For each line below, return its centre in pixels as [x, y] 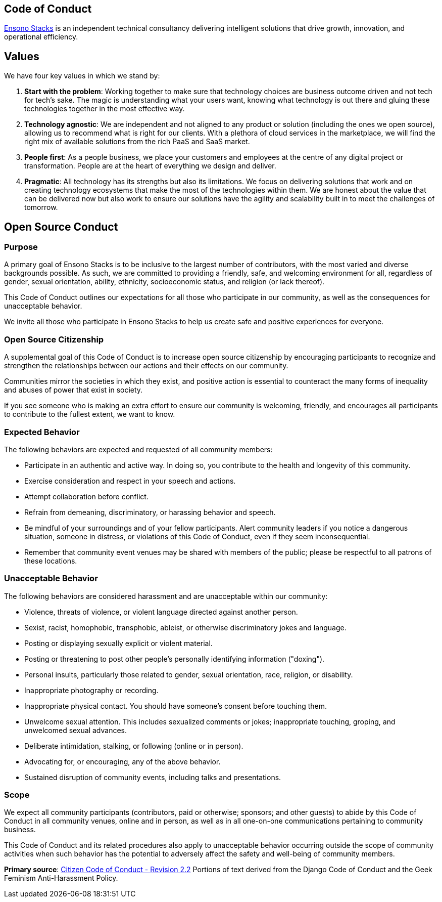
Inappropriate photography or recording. [91, 690]
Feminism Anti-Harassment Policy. [61, 878]
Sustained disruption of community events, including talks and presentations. [153, 777]
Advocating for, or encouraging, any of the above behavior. [122, 761]
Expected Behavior [42, 432]
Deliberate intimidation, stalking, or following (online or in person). [134, 746]
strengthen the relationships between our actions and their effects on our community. [146, 366]
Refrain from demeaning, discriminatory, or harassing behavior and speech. [150, 512]
